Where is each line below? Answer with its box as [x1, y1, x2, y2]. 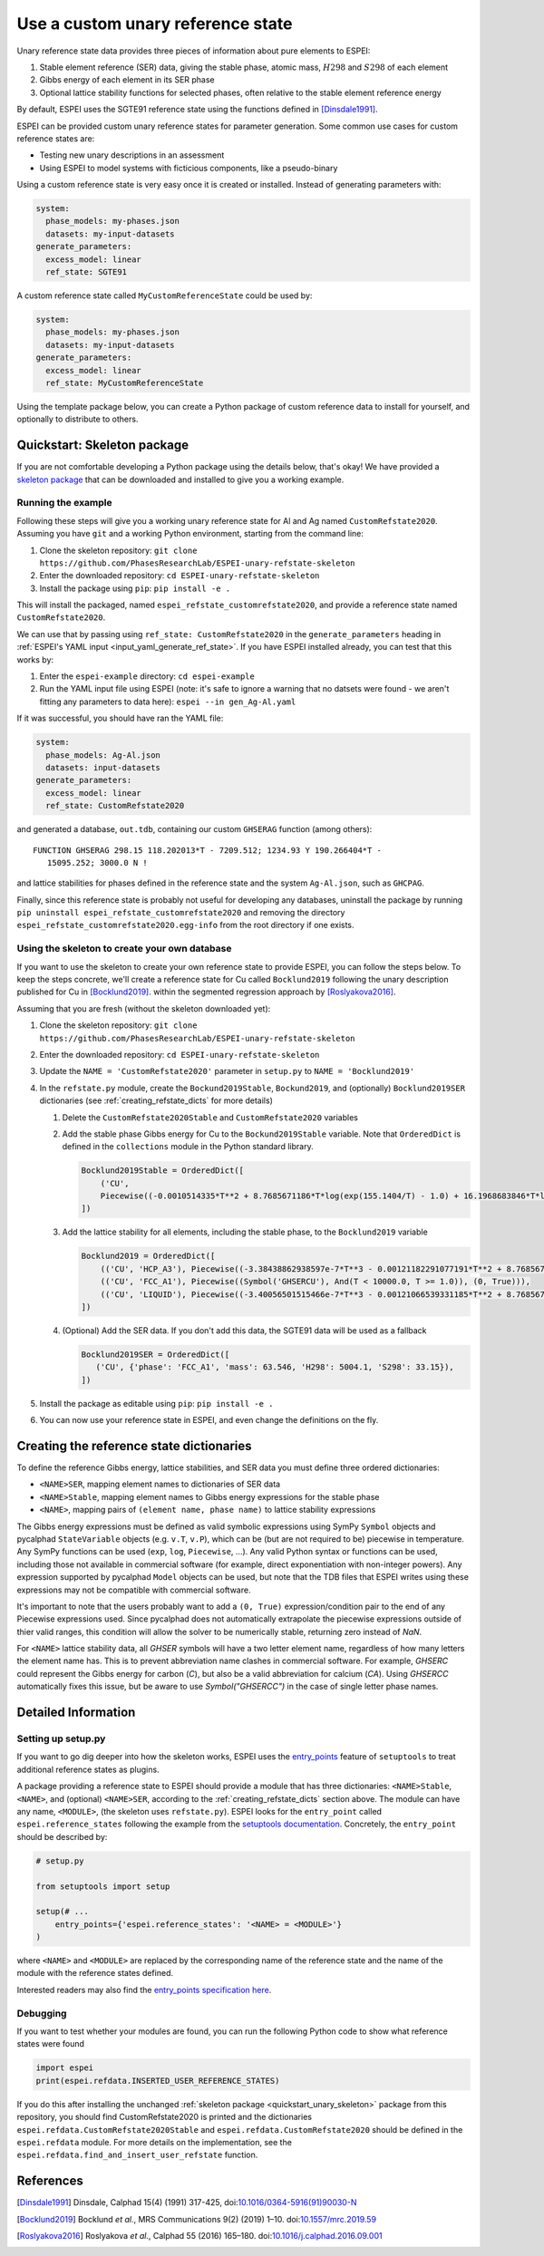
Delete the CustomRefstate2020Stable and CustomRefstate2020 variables [62, 1111, 358, 1123]
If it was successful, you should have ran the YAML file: [16, 712, 224, 724]
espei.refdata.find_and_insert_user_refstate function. [16, 2149, 258, 2161]
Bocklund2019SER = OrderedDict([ [81, 1349, 230, 1360]
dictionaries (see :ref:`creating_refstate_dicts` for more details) [39, 1095, 274, 1106]
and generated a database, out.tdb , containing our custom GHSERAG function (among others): [16, 824, 373, 835]
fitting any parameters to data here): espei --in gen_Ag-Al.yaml [39, 696, 296, 707]
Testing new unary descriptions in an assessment [39, 150, 225, 160]
